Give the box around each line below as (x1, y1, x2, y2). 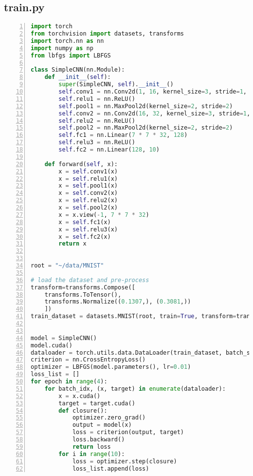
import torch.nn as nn (31, 37, 104, 44)
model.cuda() (31, 342, 72, 349)
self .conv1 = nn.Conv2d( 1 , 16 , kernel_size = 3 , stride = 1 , (58, 88, 247, 95)
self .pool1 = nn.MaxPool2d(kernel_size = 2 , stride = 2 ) (58, 102, 233, 110)
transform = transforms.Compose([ (31, 284, 135, 291)
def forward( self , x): (44, 160, 118, 168)
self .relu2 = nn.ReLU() (58, 117, 135, 124)
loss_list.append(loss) (72, 465, 149, 472)
